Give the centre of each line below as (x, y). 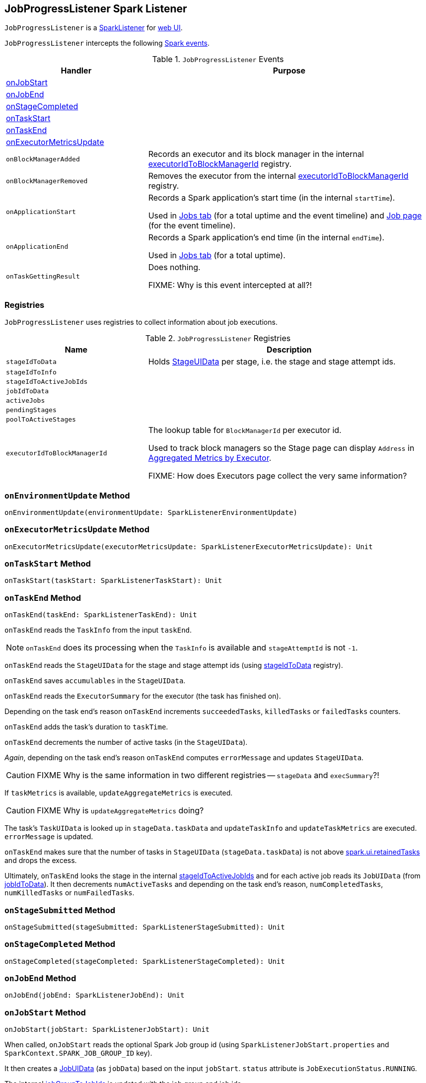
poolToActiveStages (41, 420)
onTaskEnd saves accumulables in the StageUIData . (95, 681)
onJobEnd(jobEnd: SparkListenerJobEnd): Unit (95, 995)
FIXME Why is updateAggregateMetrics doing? (120, 811)
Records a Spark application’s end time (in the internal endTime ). (266, 238)
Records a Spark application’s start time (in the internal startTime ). (272, 198)
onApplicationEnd (37, 246)
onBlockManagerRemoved (47, 181)
